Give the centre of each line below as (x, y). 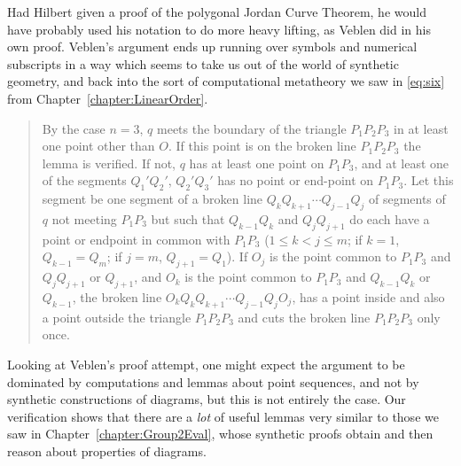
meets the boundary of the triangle (252, 128)
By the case (74, 128)
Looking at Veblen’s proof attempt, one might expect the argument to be (206, 364)
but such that (188, 218)
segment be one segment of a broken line (152, 199)
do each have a (390, 218)
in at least (421, 128)
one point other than (98, 146)
